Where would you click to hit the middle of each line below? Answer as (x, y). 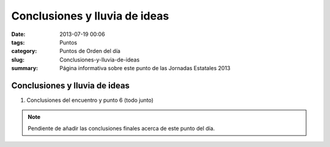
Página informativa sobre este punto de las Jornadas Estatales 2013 (145, 68)
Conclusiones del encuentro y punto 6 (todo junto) (90, 100)
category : (24, 51)
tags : (18, 42)
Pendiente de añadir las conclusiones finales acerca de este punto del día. (121, 128)
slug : (18, 59)
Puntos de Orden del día (90, 51)
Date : (18, 34)
